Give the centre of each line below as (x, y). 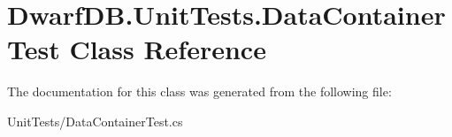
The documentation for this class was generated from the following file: (199, 91)
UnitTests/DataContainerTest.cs (95, 121)
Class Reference (168, 49)
